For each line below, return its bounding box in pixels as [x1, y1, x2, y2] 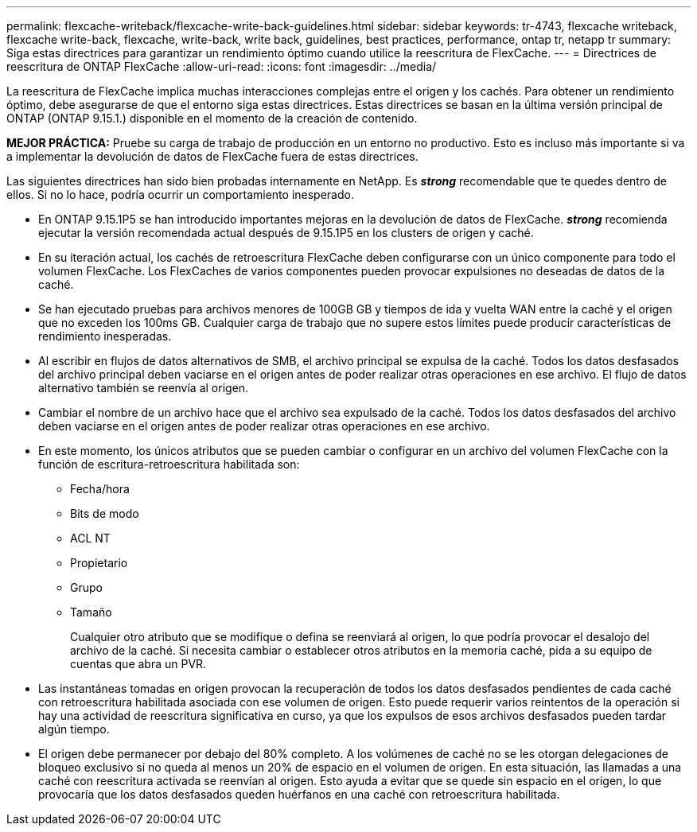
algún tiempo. [38, 722, 110, 736]
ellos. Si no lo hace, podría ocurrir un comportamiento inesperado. [6, 188, 354, 201]
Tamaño [70, 605, 112, 619]
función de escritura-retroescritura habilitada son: [38, 457, 300, 471]
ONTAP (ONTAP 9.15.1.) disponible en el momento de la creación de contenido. [6, 111, 418, 125]
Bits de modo [70, 507, 139, 520]
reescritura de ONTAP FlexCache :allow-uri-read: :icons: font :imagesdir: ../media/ [6, 60, 437, 73]
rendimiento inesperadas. [38, 329, 172, 343]
